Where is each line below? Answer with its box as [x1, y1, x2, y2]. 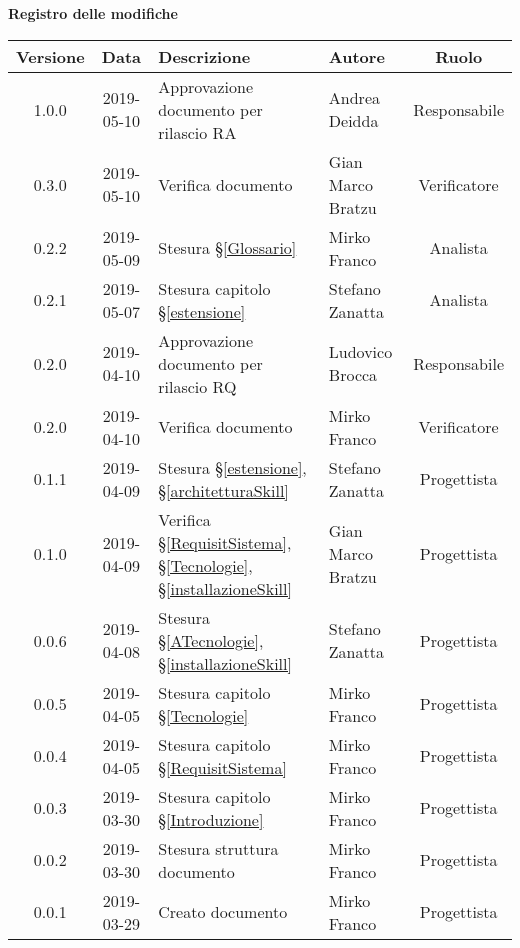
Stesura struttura [158, 836, 279, 860]
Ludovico [328, 340, 393, 364]
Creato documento [158, 900, 288, 924]
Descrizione [158, 44, 251, 68]
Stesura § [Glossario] [158, 236, 297, 260]
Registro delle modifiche [8, 3, 178, 23]
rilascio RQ [158, 374, 237, 398]
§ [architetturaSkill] [158, 478, 289, 502]
